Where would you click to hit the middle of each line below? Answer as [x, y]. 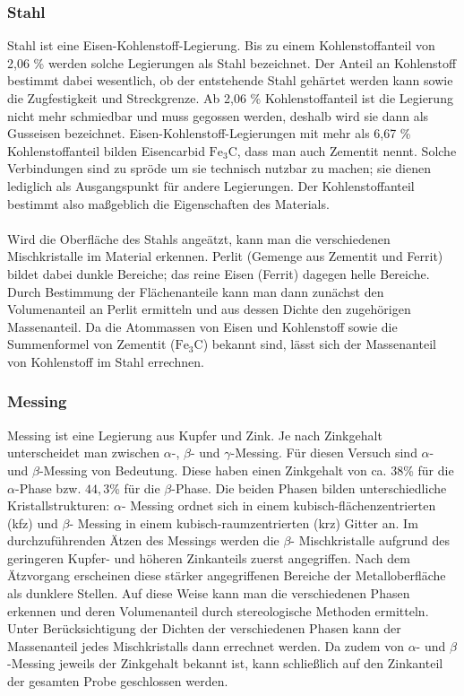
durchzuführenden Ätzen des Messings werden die [143, 540]
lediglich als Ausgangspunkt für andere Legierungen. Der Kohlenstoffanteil [211, 185]
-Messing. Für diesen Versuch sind [324, 452]
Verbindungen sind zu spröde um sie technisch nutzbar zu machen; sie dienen [219, 168]
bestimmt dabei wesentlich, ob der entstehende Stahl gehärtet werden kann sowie [230, 80]
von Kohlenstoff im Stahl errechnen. [106, 361]
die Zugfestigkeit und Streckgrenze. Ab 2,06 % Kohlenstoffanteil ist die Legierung [230, 98]
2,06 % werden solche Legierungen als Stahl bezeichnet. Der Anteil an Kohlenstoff [232, 62]
